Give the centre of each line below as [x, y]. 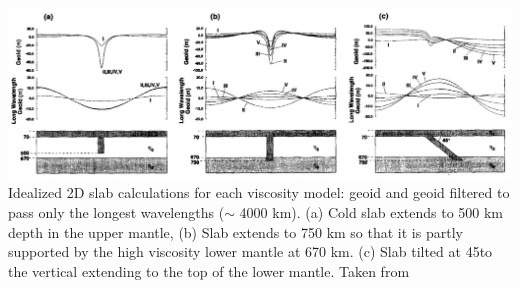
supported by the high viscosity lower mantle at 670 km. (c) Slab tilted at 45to [250, 251]
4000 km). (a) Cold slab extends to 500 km [371, 211]
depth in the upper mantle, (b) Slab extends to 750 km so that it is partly [235, 231]
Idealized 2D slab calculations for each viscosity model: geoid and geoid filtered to [259, 192]
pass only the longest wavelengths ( [116, 211]
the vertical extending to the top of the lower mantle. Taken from [209, 270]
